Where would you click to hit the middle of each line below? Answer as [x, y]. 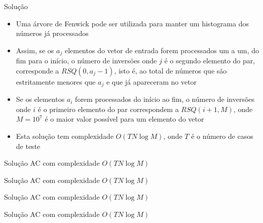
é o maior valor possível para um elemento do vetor [124, 119]
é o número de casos [222, 136]
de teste [28, 146]
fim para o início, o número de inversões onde [86, 61]
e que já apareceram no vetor [152, 81]
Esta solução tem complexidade [65, 136]
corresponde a [37, 70]
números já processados [52, 33]
